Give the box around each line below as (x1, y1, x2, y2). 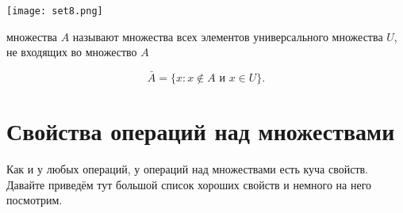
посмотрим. (6, 192, 63, 208)
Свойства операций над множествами (6, 115, 395, 147)
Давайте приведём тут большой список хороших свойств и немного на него (6, 176, 372, 192)
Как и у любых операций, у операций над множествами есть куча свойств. (6, 161, 369, 177)
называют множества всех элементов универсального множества (72, 28, 383, 44)
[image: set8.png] (6, 6, 103, 17)
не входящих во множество (6, 44, 137, 60)
